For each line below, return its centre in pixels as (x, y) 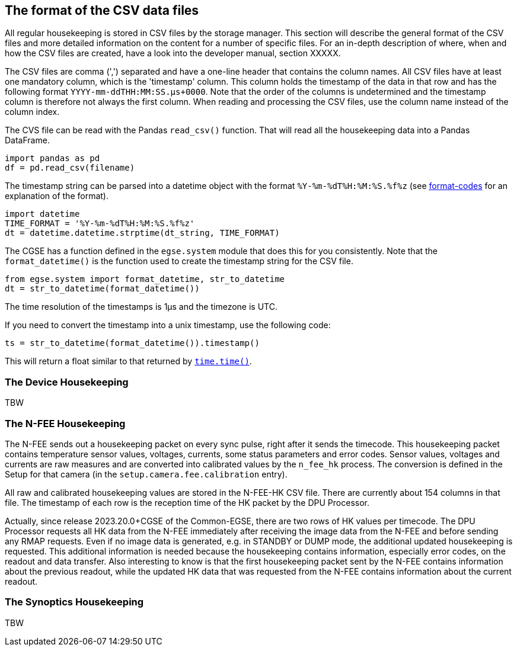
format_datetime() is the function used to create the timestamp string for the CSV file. (179, 261)
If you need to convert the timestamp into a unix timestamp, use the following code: (168, 325)
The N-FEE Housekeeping (65, 423)
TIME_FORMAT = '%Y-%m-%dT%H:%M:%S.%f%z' (100, 224)
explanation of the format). (57, 196)
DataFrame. (27, 140)
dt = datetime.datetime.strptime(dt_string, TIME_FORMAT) (142, 233)
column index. (32, 112)
